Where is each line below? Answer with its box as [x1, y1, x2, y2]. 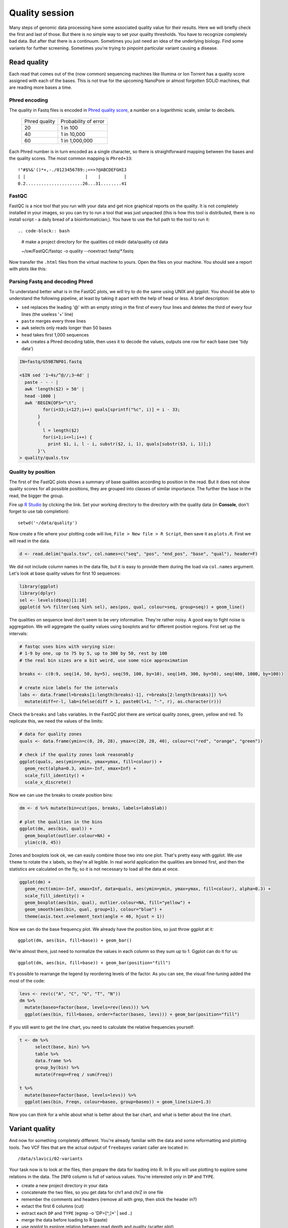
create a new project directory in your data [21, 1183, 108, 1189]
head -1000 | [25, 393, 56, 399]
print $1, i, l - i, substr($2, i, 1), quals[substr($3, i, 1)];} [48, 441, 211, 447]
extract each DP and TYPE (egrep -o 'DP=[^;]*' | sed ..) [21, 1210, 133, 1216]
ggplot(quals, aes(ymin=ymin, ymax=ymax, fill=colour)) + [19, 759, 162, 764]
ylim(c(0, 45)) [25, 839, 61, 845]
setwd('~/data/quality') [18, 520, 78, 526]
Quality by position [9, 469, 56, 475]
